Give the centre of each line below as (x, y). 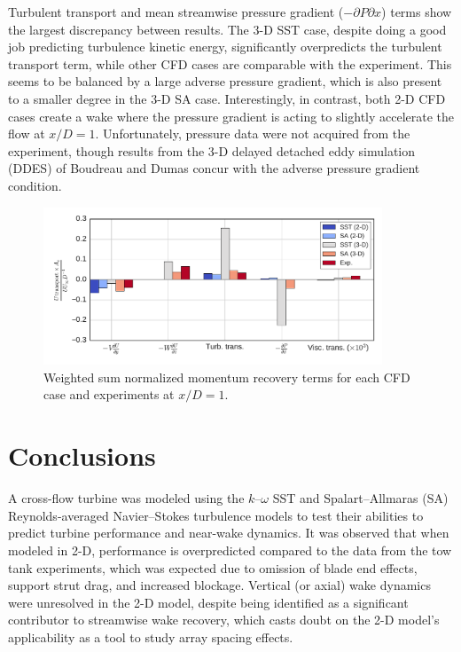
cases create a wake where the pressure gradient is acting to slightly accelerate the (231, 116)
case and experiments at (109, 394)
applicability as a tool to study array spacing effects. (151, 636)
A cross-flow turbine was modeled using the (126, 498)
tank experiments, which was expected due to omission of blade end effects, (213, 567)
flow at (27, 134)
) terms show (417, 12)
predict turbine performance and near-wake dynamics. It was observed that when (229, 533)
